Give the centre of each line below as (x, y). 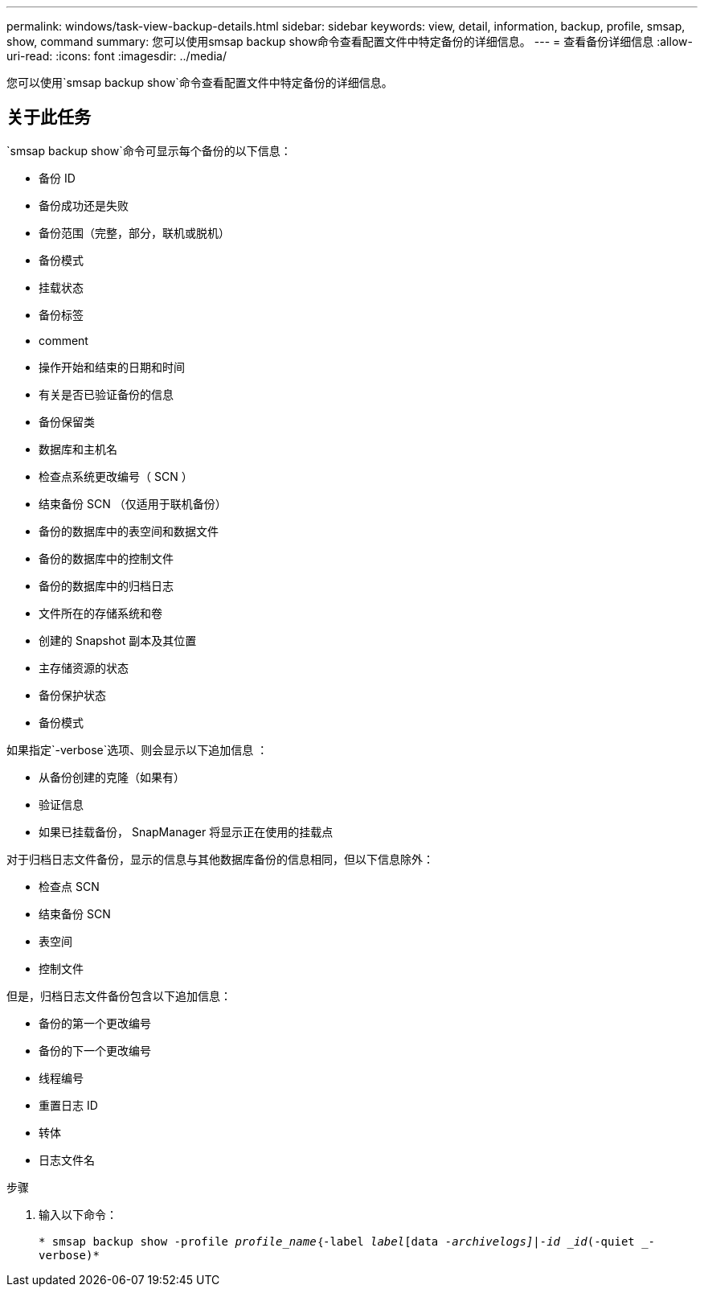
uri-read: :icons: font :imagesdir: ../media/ (117, 56)
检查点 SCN (69, 886)
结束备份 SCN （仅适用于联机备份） (133, 503)
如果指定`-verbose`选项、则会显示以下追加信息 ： (137, 749)
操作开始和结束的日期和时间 (112, 367)
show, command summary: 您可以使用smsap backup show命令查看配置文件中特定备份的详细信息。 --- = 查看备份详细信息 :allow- (350, 41)
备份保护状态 (72, 695)
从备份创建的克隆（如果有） (112, 777)
